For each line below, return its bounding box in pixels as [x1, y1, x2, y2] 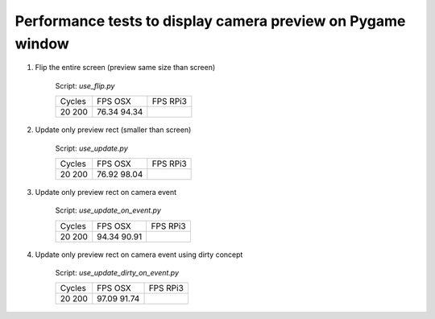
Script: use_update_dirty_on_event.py [55, 268, 180, 278]
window [14, 35, 70, 52]
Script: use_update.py [55, 143, 128, 153]
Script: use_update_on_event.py [55, 205, 161, 215]
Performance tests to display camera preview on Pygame [14, 12, 406, 30]
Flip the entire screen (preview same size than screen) [35, 63, 216, 72]
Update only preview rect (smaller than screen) [35, 125, 192, 135]
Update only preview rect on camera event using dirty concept [35, 250, 243, 259]
